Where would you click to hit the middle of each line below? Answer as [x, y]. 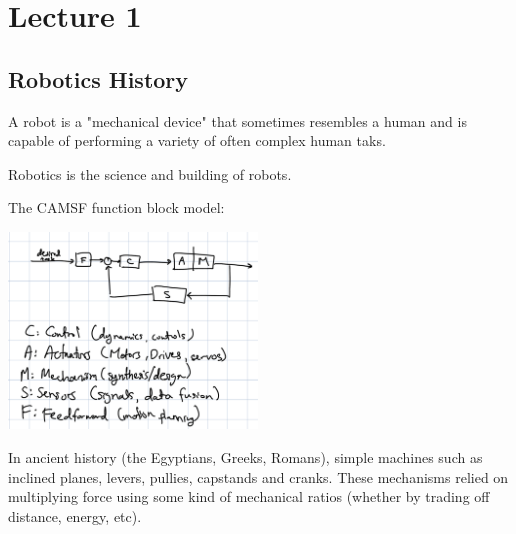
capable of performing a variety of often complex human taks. [197, 140]
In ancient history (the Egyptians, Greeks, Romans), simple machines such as [245, 457]
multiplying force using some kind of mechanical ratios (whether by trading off [249, 496]
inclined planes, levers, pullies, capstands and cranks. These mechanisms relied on [258, 476]
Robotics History [98, 78]
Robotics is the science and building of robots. [150, 173]
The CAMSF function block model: [116, 207]
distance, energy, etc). [75, 515]
